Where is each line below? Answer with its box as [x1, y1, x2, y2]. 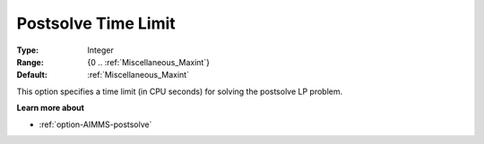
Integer [87, 45, 114, 55]
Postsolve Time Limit [16, 13, 177, 33]
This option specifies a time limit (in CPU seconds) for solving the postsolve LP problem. [16, 86, 343, 97]
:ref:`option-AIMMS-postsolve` [39, 119, 152, 130]
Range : [16, 56, 44, 67]
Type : [16, 45, 39, 55]
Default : [16, 70, 48, 80]
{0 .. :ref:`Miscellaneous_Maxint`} [87, 56, 211, 67]
